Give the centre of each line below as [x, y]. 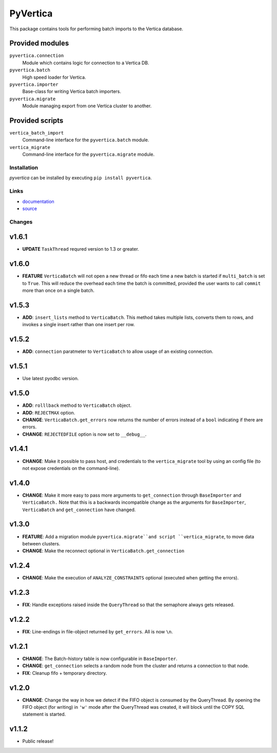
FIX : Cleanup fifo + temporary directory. [65, 673]
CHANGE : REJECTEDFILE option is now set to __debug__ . [84, 434]
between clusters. [41, 543]
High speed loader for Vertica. [54, 77]
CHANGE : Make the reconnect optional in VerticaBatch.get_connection [103, 551]
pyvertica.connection [37, 56]
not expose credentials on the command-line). [71, 468]
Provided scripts [36, 120]
